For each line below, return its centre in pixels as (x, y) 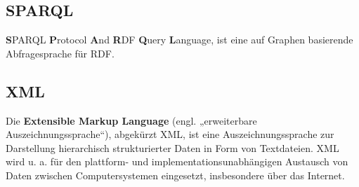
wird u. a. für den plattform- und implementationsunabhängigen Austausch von (177, 161)
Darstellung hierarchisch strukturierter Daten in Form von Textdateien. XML (172, 147)
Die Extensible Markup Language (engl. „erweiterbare (131, 120)
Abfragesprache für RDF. (60, 53)
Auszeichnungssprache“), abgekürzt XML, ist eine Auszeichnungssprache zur (170, 134)
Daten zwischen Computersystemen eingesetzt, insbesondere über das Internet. (175, 175)
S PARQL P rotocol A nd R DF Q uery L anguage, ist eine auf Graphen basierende (179, 40)
